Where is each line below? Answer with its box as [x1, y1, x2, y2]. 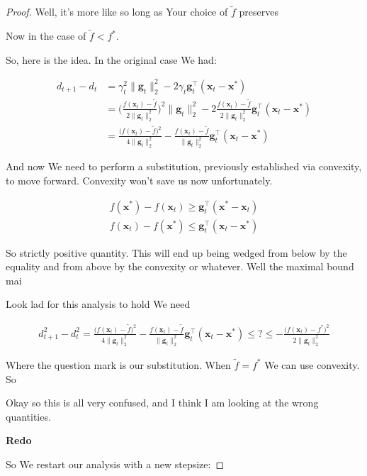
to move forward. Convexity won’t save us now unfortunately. [6, 172, 273, 187]
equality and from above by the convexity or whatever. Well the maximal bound [6, 259, 354, 274]
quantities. [6, 409, 51, 424]
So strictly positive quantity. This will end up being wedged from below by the [6, 245, 347, 260]
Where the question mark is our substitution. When [6, 357, 231, 372]
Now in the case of [6, 28, 86, 43]
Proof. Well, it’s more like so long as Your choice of [6, 4, 228, 19]
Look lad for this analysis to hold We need [6, 297, 191, 311]
